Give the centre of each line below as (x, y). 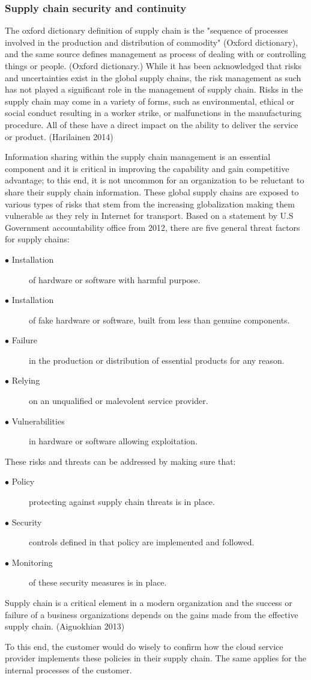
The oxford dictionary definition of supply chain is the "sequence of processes (146, 30)
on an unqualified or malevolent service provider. (119, 401)
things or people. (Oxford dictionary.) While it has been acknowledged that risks (153, 66)
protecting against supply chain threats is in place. (122, 502)
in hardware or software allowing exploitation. (113, 441)
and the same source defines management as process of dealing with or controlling (155, 54)
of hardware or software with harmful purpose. (115, 279)
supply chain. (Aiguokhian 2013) (65, 626)
